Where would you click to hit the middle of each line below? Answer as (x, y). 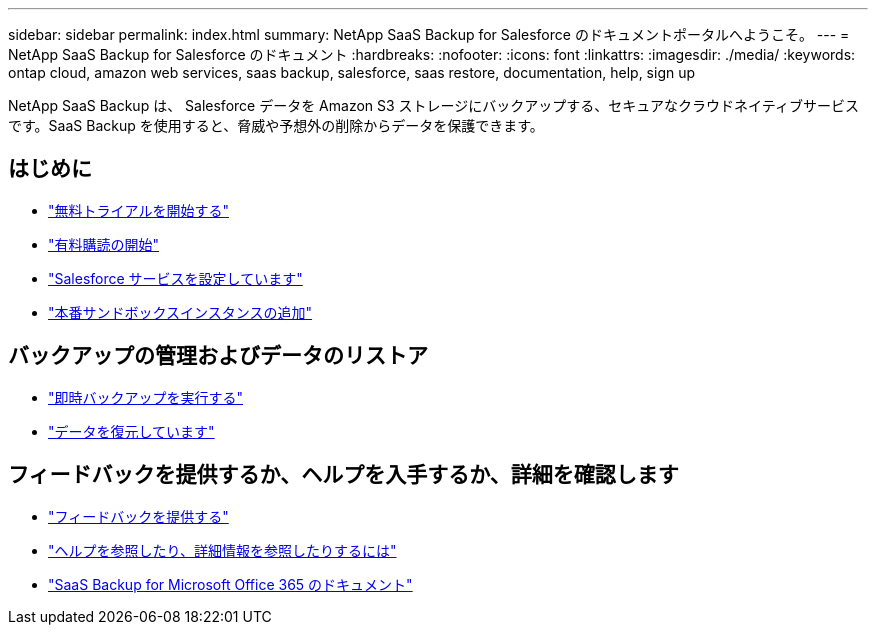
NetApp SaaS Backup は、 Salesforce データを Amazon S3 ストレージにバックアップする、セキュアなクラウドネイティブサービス (433, 105)
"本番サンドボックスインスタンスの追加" (180, 312)
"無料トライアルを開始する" (138, 210)
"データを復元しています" (131, 431)
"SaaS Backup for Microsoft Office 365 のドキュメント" (230, 584)
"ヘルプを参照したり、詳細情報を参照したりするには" (222, 550)
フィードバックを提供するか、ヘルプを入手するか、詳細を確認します (343, 475)
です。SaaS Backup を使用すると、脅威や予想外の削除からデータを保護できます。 (276, 125)
